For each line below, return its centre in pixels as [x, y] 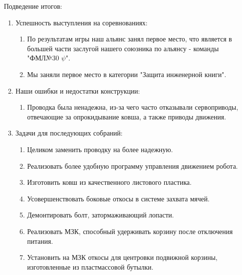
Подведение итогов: [33, 6]
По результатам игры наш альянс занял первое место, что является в [130, 39]
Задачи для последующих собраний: [69, 133]
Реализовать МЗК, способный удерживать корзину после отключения [130, 231]
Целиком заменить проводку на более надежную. [100, 149]
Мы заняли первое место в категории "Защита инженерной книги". [127, 74]
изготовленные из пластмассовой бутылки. [90, 266]
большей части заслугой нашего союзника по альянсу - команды [123, 48]
